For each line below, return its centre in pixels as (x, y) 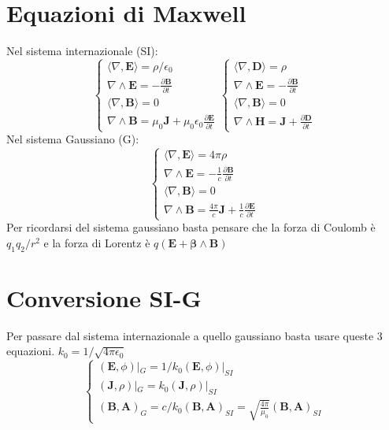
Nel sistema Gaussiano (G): (73, 139)
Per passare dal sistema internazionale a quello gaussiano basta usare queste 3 (194, 335)
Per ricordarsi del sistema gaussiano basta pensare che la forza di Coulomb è (191, 227)
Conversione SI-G (104, 297)
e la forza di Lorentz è (97, 242)
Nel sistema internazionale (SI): (82, 51)
